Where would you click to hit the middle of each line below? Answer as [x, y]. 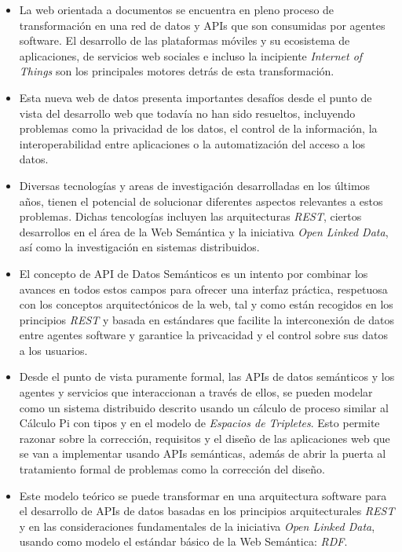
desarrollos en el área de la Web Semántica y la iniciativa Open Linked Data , [204, 231]
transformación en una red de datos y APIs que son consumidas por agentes [202, 25]
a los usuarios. [53, 350]
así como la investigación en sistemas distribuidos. [139, 247]
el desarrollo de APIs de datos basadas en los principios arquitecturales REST [207, 511]
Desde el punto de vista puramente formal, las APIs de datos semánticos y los [207, 377]
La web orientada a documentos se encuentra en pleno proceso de [177, 9]
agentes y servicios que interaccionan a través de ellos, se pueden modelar [196, 392]
